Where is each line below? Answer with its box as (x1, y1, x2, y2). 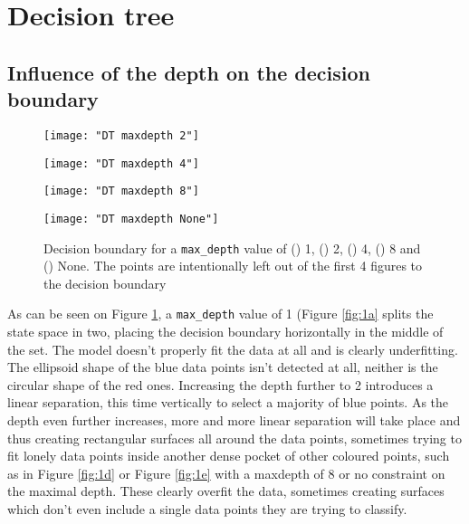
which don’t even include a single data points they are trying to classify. (7, 500, 407, 519)
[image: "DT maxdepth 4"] (43, 157, 199, 170)
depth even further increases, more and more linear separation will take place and (7, 411, 461, 430)
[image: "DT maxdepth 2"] (43, 129, 199, 142)
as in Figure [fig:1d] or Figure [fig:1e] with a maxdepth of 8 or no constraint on (7, 463, 445, 482)
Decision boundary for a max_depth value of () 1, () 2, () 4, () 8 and (43, 238, 421, 257)
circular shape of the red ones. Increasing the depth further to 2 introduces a (7, 375, 434, 394)
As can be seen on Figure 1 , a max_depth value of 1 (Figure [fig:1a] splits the (7, 304, 434, 323)
